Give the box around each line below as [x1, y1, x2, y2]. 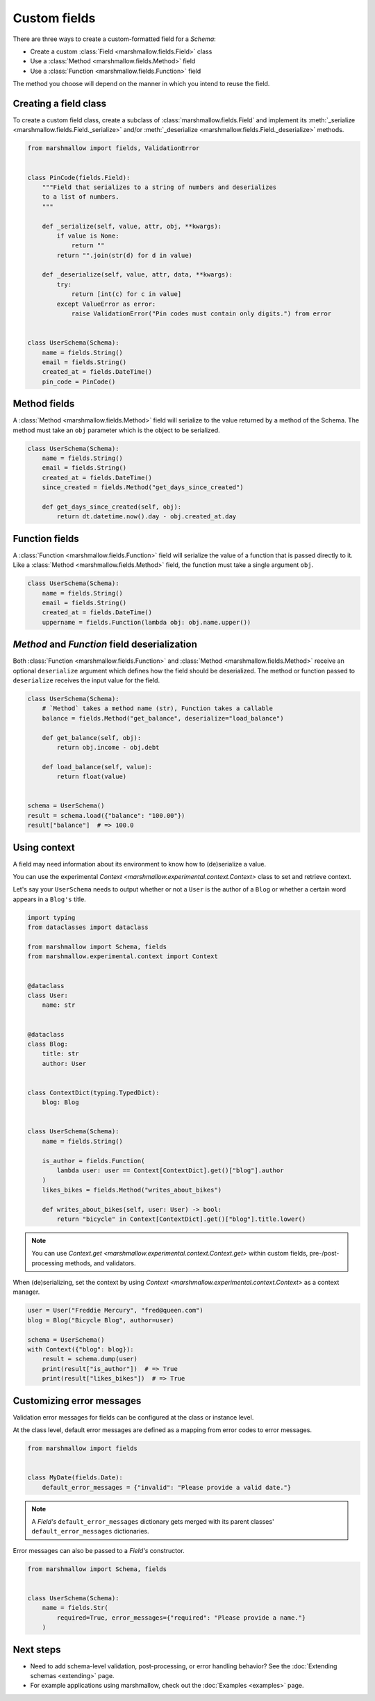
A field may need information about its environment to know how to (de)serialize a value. [12, 860, 267, 868]
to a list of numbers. [42, 193, 119, 201]
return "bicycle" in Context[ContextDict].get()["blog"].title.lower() [56, 1215, 306, 1223]
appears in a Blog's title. [12, 895, 86, 903]
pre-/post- [309, 1249, 340, 1258]
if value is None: [56, 231, 119, 240]
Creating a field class [12, 97, 107, 109]
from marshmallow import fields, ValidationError [27, 145, 200, 152]
